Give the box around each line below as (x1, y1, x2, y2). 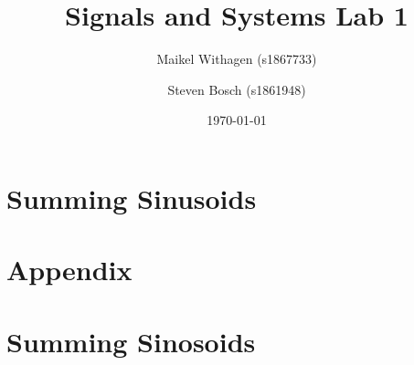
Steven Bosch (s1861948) (167, 79, 306, 99)
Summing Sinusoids (6, 179, 257, 216)
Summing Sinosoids (6, 322, 256, 360)
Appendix (6, 251, 133, 288)
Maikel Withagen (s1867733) (156, 49, 317, 68)
